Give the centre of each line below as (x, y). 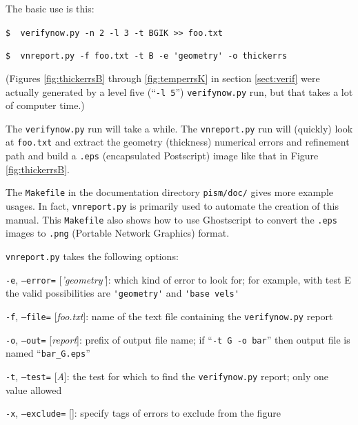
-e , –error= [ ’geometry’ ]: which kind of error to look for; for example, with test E (178, 279)
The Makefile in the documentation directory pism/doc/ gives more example (170, 192)
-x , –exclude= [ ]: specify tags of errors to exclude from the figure (143, 413)
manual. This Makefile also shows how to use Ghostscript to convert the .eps (171, 219)
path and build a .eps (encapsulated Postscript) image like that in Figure (162, 156)
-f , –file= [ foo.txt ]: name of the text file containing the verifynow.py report (169, 316)
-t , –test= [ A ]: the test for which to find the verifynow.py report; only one (167, 376)
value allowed (34, 389)
